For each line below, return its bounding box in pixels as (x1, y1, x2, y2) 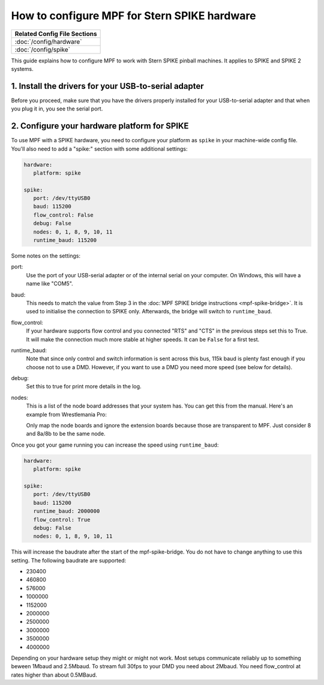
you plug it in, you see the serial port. (11, 105, 103, 112)
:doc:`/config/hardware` (14, 37, 82, 46)
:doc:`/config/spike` (14, 45, 71, 53)
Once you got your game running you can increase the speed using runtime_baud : (11, 441, 219, 448)
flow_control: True (33, 516, 91, 523)
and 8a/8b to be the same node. (26, 430, 106, 438)
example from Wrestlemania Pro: (26, 411, 107, 418)
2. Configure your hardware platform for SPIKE (11, 121, 189, 131)
